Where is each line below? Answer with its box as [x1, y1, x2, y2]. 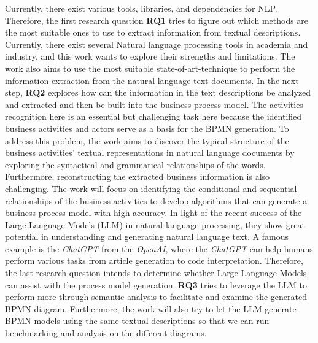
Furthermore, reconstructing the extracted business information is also [5, 170, 270, 183]
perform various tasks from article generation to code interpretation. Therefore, [5, 254, 303, 267]
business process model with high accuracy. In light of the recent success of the [5, 206, 302, 219]
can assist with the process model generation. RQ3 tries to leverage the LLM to [5, 278, 308, 291]
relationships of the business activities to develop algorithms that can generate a [5, 194, 308, 207]
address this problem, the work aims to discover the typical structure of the [5, 134, 289, 147]
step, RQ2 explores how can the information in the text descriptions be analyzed [5, 86, 311, 99]
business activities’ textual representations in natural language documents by [5, 146, 295, 159]
